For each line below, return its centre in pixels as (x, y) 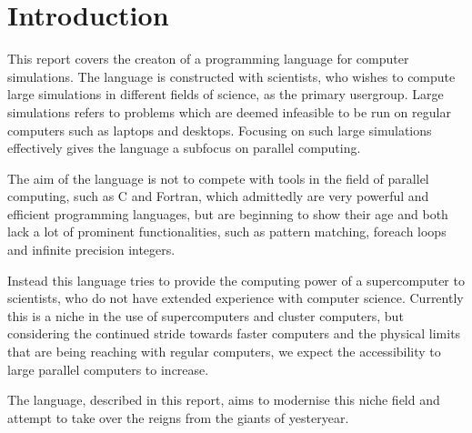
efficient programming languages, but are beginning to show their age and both (228, 213)
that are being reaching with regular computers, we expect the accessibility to (224, 352)
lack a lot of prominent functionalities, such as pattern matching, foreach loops (227, 232)
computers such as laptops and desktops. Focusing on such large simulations (220, 130)
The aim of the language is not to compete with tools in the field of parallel (218, 178)
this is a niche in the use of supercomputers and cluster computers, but (206, 315)
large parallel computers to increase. (108, 369)
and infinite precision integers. (91, 250)
